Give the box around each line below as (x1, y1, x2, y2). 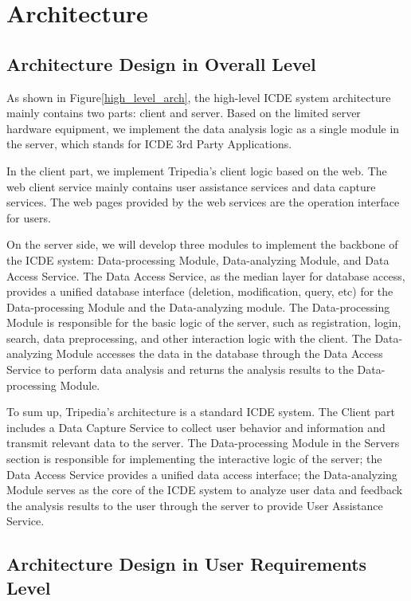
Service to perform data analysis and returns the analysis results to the (6, 361, 354, 378)
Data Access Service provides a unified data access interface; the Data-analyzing (6, 465, 397, 482)
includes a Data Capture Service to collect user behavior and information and (6, 418, 386, 435)
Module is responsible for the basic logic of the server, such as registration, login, (6, 314, 401, 331)
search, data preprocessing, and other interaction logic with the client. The (6, 329, 371, 346)
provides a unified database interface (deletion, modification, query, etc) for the (6, 283, 393, 300)
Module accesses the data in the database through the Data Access (56, 345, 383, 362)
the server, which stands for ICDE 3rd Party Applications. (6, 136, 292, 152)
